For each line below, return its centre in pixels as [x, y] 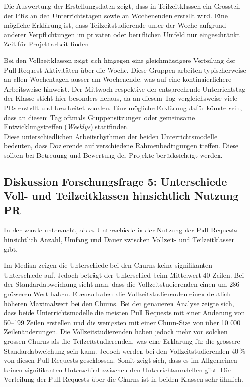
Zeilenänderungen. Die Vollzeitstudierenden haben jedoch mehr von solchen [116, 332]
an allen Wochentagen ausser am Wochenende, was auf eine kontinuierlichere [118, 79]
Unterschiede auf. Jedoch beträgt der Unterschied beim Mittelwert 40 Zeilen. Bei [124, 274]
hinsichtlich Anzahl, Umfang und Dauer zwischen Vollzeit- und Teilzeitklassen [120, 240]
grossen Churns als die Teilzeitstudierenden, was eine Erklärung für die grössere [122, 341]
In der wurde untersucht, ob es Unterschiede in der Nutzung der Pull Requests [121, 230]
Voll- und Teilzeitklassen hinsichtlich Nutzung [121, 195]
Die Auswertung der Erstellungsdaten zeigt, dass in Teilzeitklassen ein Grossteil [122, 6]
